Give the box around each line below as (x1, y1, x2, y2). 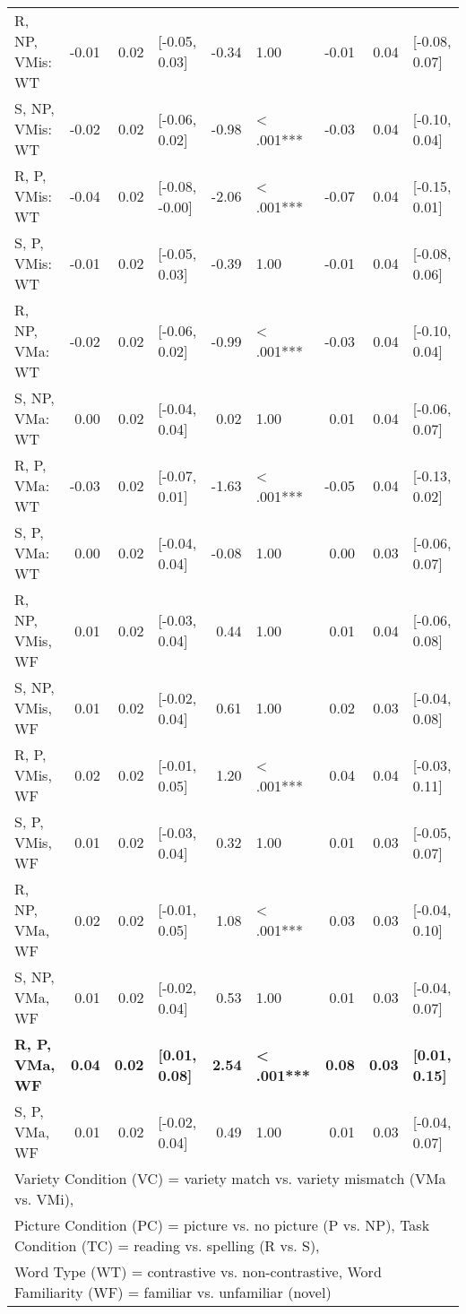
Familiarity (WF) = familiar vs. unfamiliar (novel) (14, 1282, 332, 1302)
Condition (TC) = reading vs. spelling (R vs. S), (14, 1235, 320, 1256)
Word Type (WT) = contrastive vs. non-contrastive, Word (14, 1261, 382, 1282)
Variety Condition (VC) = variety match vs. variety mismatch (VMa (14, 1168, 446, 1189)
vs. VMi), (14, 1189, 74, 1209)
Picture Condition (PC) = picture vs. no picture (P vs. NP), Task (14, 1215, 430, 1235)
